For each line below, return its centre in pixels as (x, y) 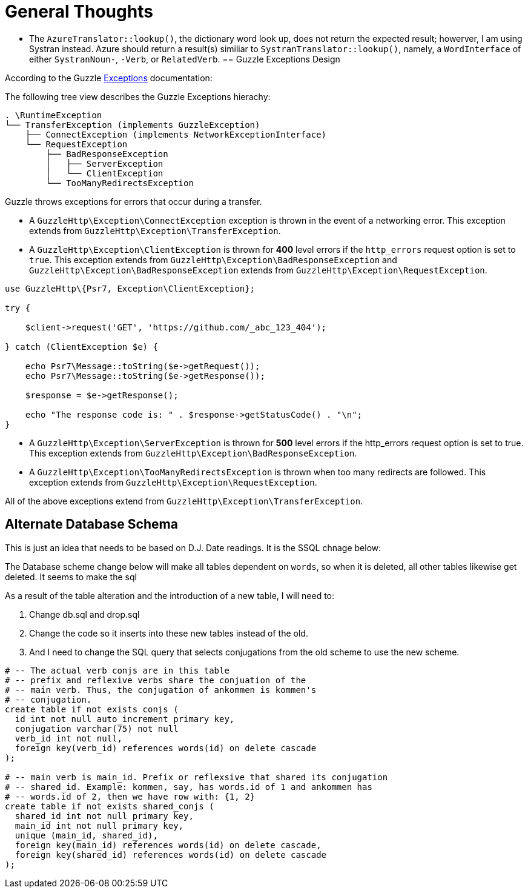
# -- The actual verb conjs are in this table (117, 670)
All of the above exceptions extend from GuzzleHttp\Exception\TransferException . (184, 501)
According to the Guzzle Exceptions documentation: (109, 78)
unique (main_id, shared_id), (86, 835)
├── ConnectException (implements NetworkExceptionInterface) (176, 134)
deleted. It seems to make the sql (71, 577)
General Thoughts (79, 12)
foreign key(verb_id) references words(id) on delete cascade (166, 748)
